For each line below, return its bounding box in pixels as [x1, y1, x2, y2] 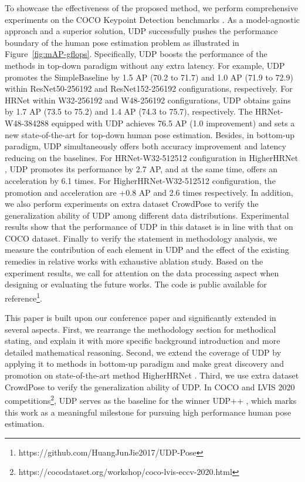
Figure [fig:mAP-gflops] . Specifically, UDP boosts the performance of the [5, 48, 267, 60]
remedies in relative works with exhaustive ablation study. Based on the [5, 255, 263, 267]
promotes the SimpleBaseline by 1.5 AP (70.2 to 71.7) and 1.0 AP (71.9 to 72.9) [5, 71, 293, 83]
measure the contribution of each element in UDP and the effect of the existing [5, 243, 289, 256]
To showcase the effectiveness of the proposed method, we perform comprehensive [5, 2, 298, 14]
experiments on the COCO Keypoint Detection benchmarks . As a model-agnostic [5, 13, 300, 25]
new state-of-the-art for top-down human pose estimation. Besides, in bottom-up [5, 128, 295, 140]
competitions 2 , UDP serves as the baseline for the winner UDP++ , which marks [5, 393, 297, 406]
